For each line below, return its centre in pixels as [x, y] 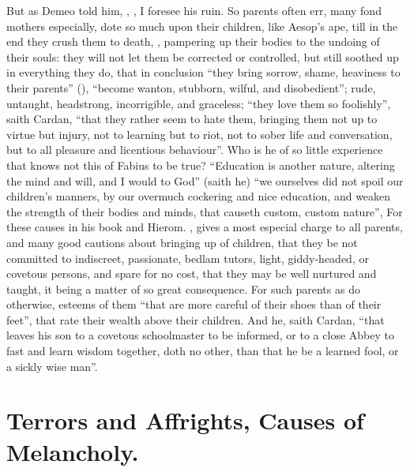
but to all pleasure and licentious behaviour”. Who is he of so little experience [195, 150]
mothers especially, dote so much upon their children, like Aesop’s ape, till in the [202, 26]
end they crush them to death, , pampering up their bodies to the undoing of [193, 41]
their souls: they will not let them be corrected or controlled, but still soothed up [203, 56]
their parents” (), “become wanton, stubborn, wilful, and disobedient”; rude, [191, 87]
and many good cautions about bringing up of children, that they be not [182, 242]
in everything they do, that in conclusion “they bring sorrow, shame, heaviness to [203, 72]
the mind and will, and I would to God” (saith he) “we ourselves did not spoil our [205, 180]
